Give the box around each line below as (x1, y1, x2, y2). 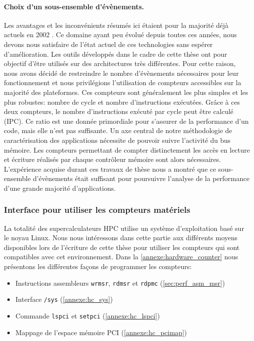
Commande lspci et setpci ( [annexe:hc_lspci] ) (15, 310, 160, 320)
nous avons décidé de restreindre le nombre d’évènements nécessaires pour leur (4, 68, 239, 78)
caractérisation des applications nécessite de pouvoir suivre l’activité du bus (4, 135, 231, 145)
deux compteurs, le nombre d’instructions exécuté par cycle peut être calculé (4, 106, 233, 116)
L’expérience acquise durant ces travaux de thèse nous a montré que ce (4, 163, 216, 174)
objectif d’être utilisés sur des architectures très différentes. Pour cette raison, (4, 58, 236, 68)
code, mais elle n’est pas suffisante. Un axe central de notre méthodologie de (4, 125, 233, 136)
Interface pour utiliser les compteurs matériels (4, 204, 190, 216)
